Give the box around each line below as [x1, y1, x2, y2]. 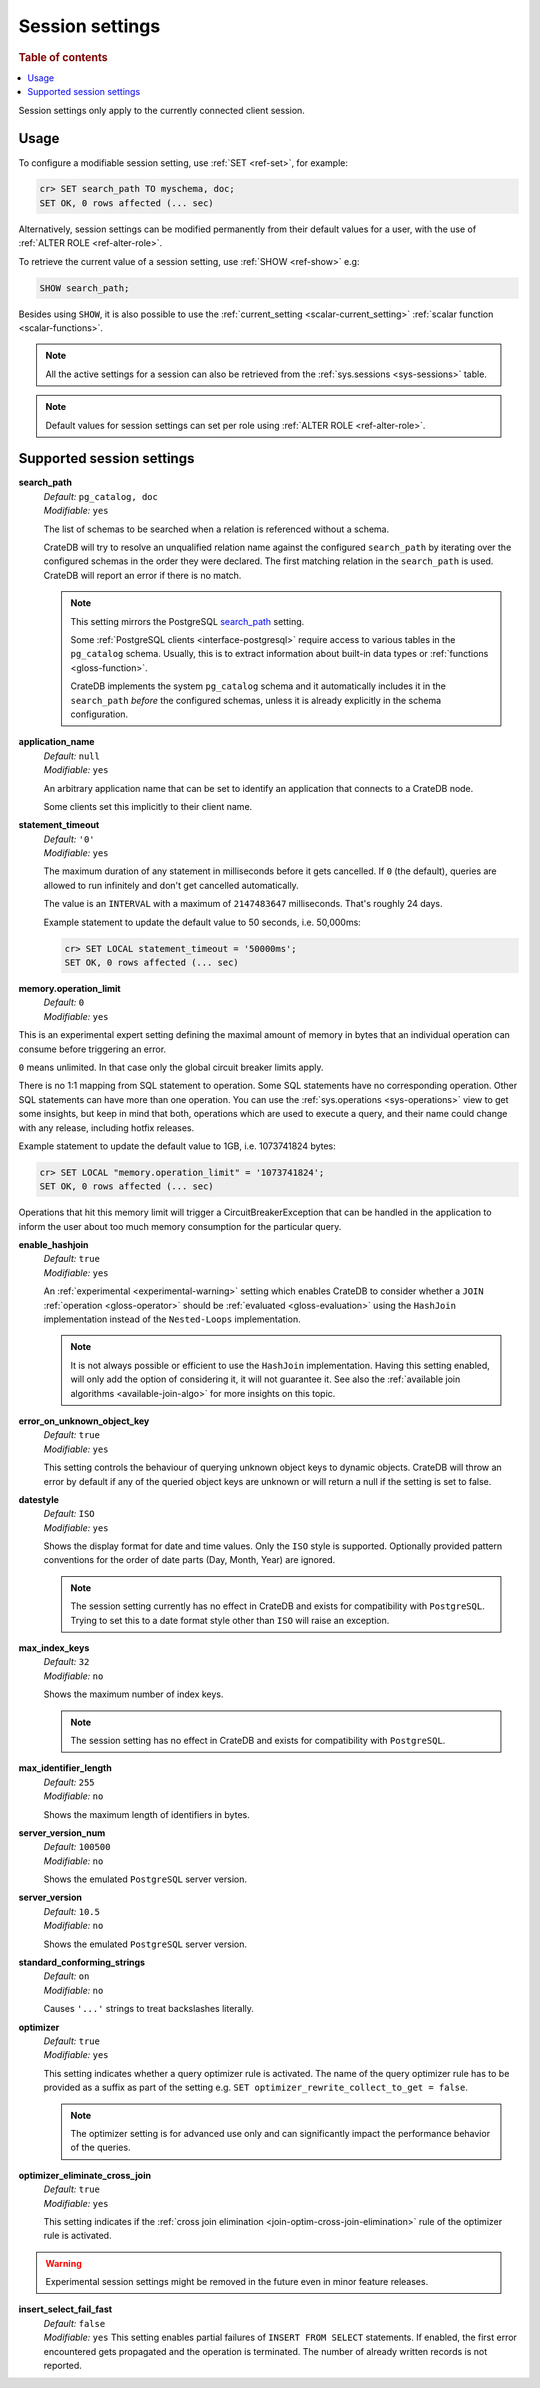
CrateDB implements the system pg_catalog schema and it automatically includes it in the [70, 680, 447, 692]
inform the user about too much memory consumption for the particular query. [18, 1220, 342, 1232]
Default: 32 [43, 1656, 90, 1668]
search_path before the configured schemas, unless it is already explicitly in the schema [70, 694, 442, 706]
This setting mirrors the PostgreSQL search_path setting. [70, 615, 305, 627]
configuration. [70, 708, 129, 720]
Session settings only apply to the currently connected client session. [18, 104, 305, 116]
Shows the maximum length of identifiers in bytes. [43, 1808, 250, 1820]
